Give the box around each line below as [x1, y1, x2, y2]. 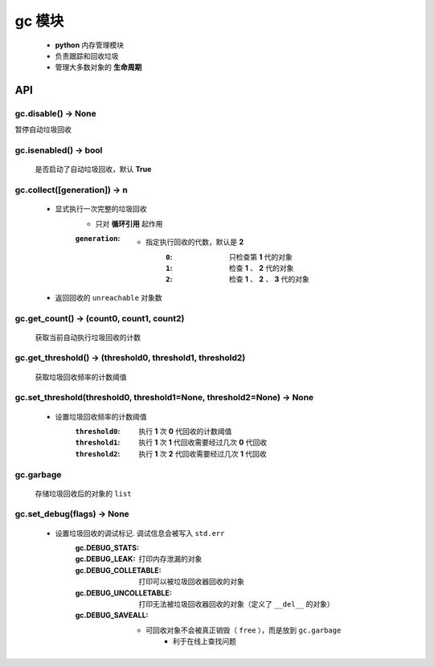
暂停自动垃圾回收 [14, 125, 72, 134]
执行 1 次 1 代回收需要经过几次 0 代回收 [138, 438, 268, 448]
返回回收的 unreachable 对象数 [55, 293, 162, 302]
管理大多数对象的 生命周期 [55, 63, 142, 72]
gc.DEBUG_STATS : [75, 543, 140, 553]
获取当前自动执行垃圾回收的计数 [35, 332, 141, 342]
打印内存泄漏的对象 [138, 554, 203, 564]
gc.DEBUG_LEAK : [75, 554, 136, 564]
